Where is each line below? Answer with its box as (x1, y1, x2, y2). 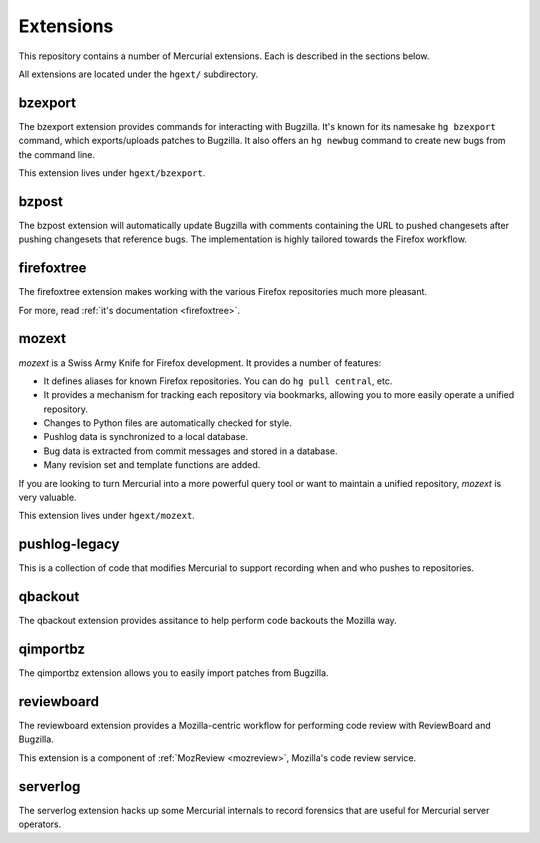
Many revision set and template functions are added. (43, 459, 261, 471)
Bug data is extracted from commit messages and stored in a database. (43, 445, 339, 457)
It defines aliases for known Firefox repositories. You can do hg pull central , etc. (43, 375, 393, 387)
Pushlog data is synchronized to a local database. (43, 431, 249, 443)
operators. (18, 818, 62, 830)
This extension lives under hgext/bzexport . (18, 167, 206, 179)
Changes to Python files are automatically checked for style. (43, 417, 292, 429)
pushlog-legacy (18, 536, 120, 553)
